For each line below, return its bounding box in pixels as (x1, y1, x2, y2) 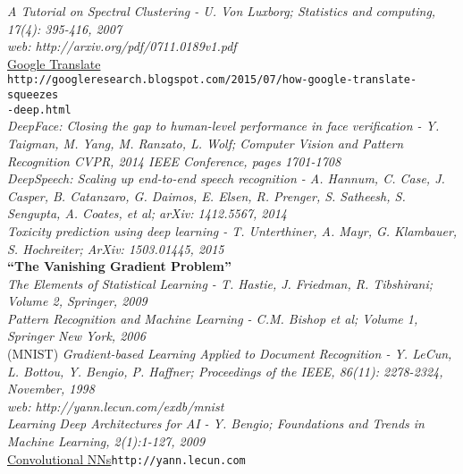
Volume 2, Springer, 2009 (7, 292, 147, 310)
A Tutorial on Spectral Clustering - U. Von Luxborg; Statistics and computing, (7, 2, 436, 20)
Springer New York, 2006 (7, 326, 146, 345)
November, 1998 (7, 379, 95, 398)
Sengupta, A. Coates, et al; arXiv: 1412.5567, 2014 (7, 204, 287, 223)
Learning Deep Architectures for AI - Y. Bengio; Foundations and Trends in (7, 414, 425, 433)
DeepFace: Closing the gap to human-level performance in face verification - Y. (7, 116, 440, 135)
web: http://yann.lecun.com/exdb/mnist (7, 396, 224, 415)
